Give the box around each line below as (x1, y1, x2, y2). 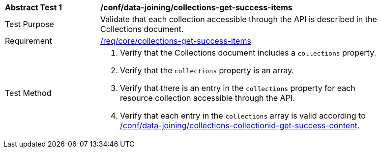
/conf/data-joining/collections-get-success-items (100, 2, 293, 12)
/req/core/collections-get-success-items (100, 36, 251, 46)
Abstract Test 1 (5, 2, 62, 12)
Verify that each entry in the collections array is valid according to (120, 111, 366, 121)
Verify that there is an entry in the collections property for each (120, 83, 355, 93)
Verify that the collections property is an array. (120, 65, 294, 75)
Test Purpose (5, 19, 54, 29)
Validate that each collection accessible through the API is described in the (100, 14, 377, 24)
